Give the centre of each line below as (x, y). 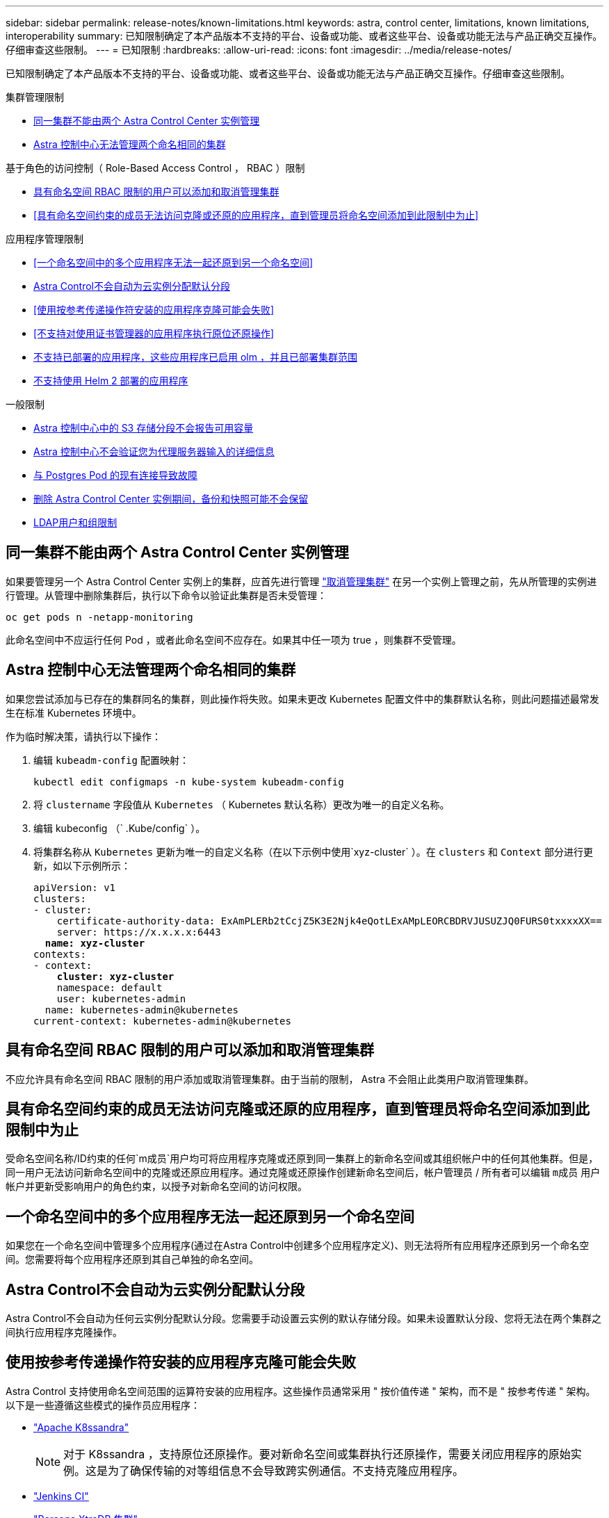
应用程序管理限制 (44, 239)
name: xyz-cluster (95, 943)
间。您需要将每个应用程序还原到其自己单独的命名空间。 (132, 1259)
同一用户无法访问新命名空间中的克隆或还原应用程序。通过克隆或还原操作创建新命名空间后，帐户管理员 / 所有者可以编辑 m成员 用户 (303, 1173)
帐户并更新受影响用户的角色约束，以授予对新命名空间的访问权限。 (156, 1186)
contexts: (60, 954)
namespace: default (109, 987)
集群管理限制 (35, 97)
